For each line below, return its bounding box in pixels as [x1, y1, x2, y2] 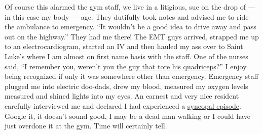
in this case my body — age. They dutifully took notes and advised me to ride [5, 11, 249, 22]
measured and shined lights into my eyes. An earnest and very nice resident [5, 91, 239, 101]
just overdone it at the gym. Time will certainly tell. [5, 120, 167, 131]
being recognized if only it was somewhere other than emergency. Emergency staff [5, 71, 258, 81]
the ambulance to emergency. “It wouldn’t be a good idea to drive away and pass [5, 21, 256, 32]
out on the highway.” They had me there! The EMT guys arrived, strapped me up [5, 31, 259, 41]
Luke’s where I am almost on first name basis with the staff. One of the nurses [5, 51, 248, 61]
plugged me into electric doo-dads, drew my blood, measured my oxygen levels [5, 80, 248, 91]
